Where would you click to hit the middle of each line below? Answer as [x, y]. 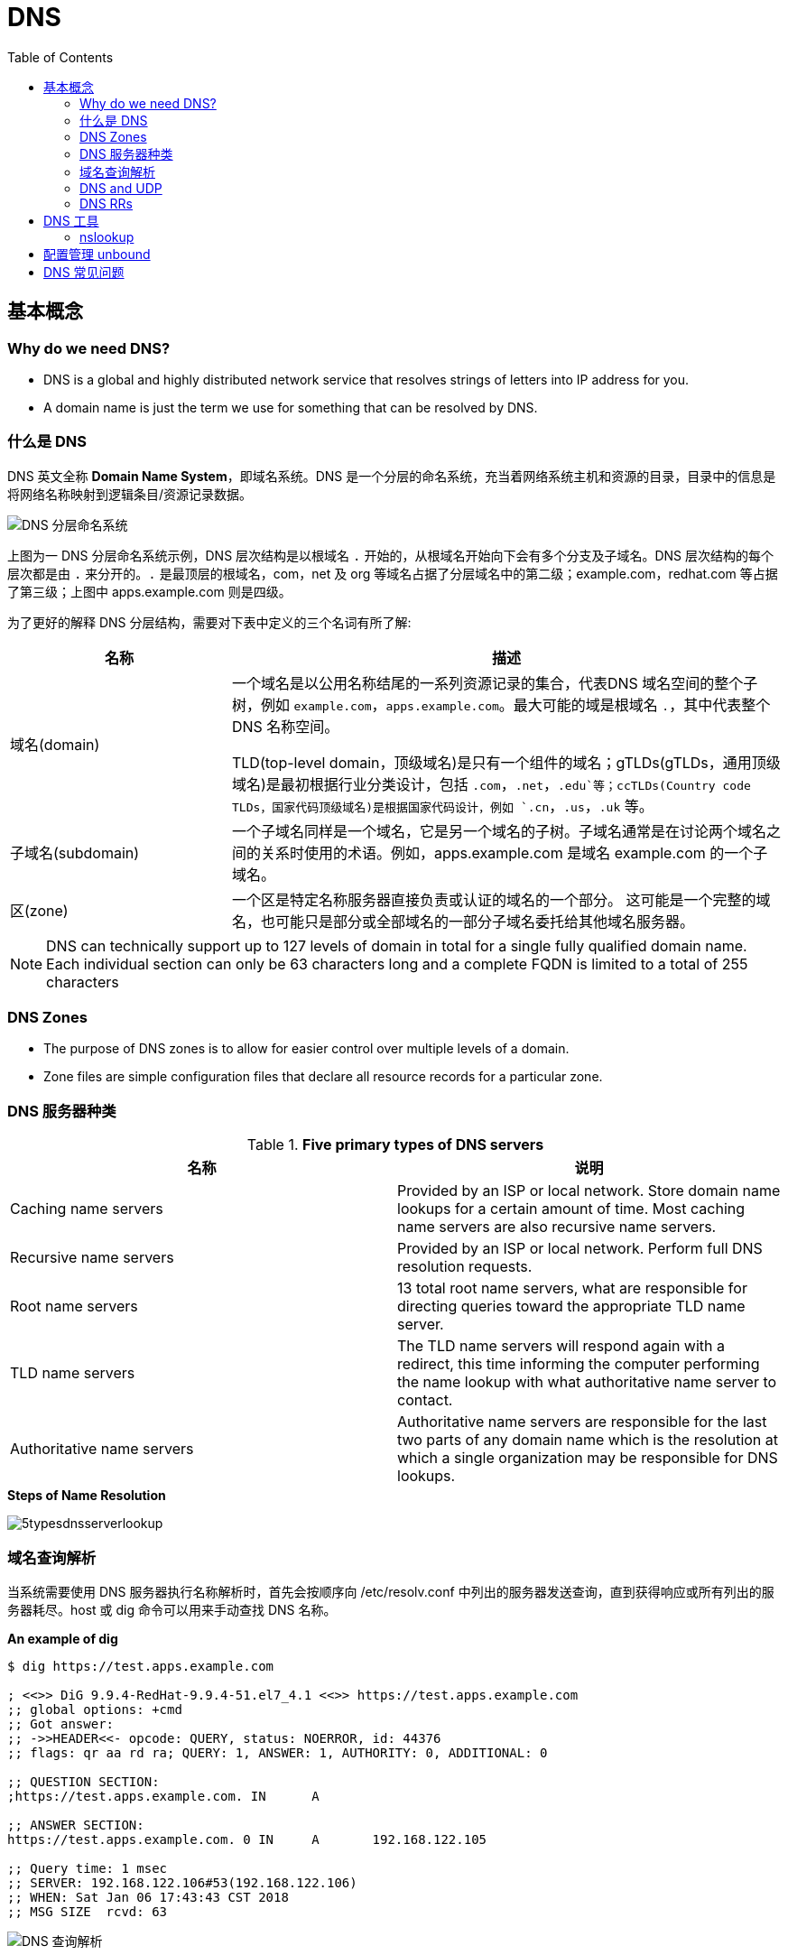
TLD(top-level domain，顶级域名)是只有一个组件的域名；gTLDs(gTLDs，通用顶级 [506, 762]
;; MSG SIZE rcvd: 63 [88, 1911]
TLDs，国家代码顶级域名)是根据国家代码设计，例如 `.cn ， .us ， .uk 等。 [442, 806]
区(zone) [39, 910]
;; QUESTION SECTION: [83, 1781]
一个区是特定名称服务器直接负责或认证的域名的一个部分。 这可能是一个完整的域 [501, 899]
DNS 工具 [71, 220]
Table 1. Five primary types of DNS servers [395, 1145]
